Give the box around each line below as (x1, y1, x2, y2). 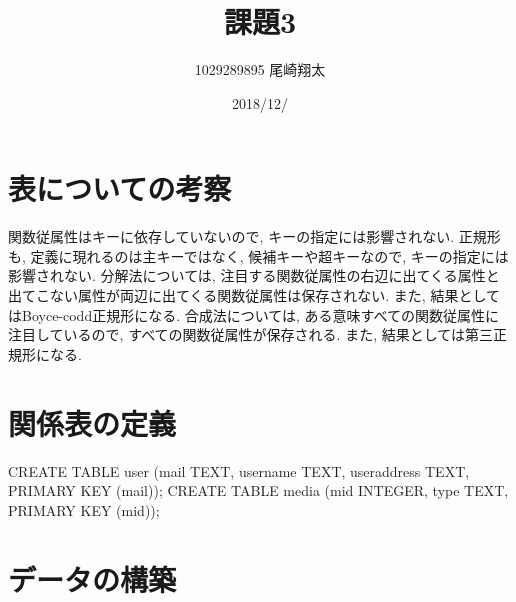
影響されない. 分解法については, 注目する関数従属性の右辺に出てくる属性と (8, 265, 500, 286)
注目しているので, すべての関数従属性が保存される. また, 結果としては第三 (8, 324, 493, 345)
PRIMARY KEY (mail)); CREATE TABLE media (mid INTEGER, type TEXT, (8, 480, 509, 501)
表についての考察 (8, 168, 232, 209)
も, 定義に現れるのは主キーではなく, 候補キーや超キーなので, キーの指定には (8, 245, 509, 266)
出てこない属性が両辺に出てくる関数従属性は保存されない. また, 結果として (8, 285, 500, 306)
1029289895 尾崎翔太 (194, 59, 326, 80)
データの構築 (8, 558, 177, 599)
